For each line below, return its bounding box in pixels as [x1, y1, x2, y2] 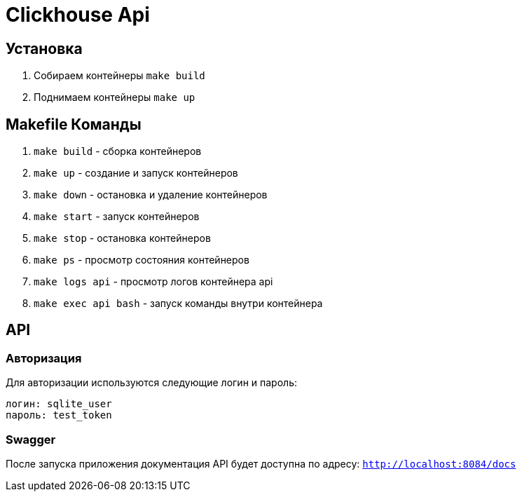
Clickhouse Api [6, 3, 150, 27]
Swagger [6, 432, 56, 447]
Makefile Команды [6, 115, 142, 133]
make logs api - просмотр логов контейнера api [34, 275, 273, 288]
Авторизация [6, 350, 82, 365]
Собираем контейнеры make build [34, 69, 205, 82]
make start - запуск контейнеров [34, 210, 200, 223]
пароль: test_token [6, 409, 112, 421]
